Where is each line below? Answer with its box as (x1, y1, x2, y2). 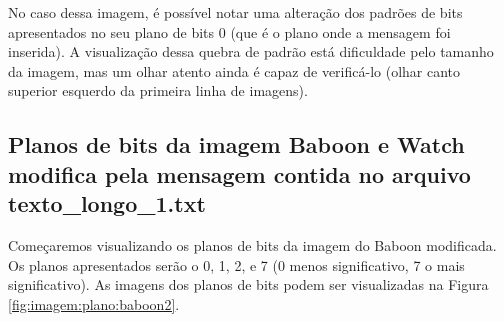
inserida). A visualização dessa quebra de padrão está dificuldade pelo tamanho (8, 41, 494, 62)
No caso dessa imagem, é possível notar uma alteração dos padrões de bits (8, 2, 463, 22)
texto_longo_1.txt (8, 188, 206, 219)
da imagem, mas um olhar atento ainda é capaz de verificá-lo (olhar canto (8, 60, 461, 81)
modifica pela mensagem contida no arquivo (8, 158, 471, 189)
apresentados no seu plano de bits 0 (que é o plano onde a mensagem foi (8, 21, 451, 42)
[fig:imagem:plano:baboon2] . (8, 293, 180, 314)
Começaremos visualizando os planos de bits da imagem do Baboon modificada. (8, 234, 497, 255)
